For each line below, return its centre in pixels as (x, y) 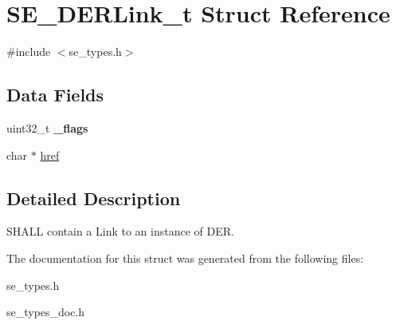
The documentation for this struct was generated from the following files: (185, 258)
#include (29, 52)
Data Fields (55, 95)
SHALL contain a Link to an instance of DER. (120, 231)
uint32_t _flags (47, 127)
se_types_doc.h (46, 312)
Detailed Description (94, 198)
